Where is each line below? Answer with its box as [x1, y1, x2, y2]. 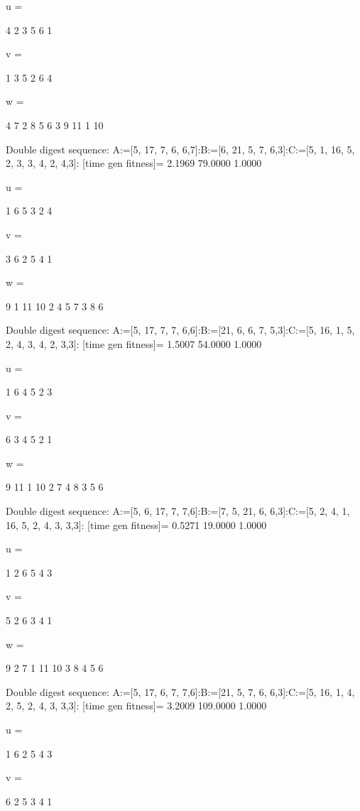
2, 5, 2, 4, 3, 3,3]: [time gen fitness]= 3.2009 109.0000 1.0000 [6, 698, 267, 713]
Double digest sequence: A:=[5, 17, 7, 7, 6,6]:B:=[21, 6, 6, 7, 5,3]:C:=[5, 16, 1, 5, [6, 322, 355, 337]
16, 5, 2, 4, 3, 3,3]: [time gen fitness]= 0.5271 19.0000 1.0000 [6, 517, 267, 532]
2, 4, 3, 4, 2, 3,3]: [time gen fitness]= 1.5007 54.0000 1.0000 [6, 336, 262, 351]
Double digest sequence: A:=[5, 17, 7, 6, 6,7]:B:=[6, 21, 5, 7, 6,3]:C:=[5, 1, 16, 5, [6, 141, 355, 156]
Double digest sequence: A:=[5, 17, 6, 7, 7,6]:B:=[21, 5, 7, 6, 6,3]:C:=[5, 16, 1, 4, [6, 684, 355, 699]
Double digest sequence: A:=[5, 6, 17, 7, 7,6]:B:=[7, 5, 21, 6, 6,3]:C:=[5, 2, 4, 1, [6, 504, 350, 518]
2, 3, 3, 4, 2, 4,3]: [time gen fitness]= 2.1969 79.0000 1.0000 [6, 156, 262, 170]
